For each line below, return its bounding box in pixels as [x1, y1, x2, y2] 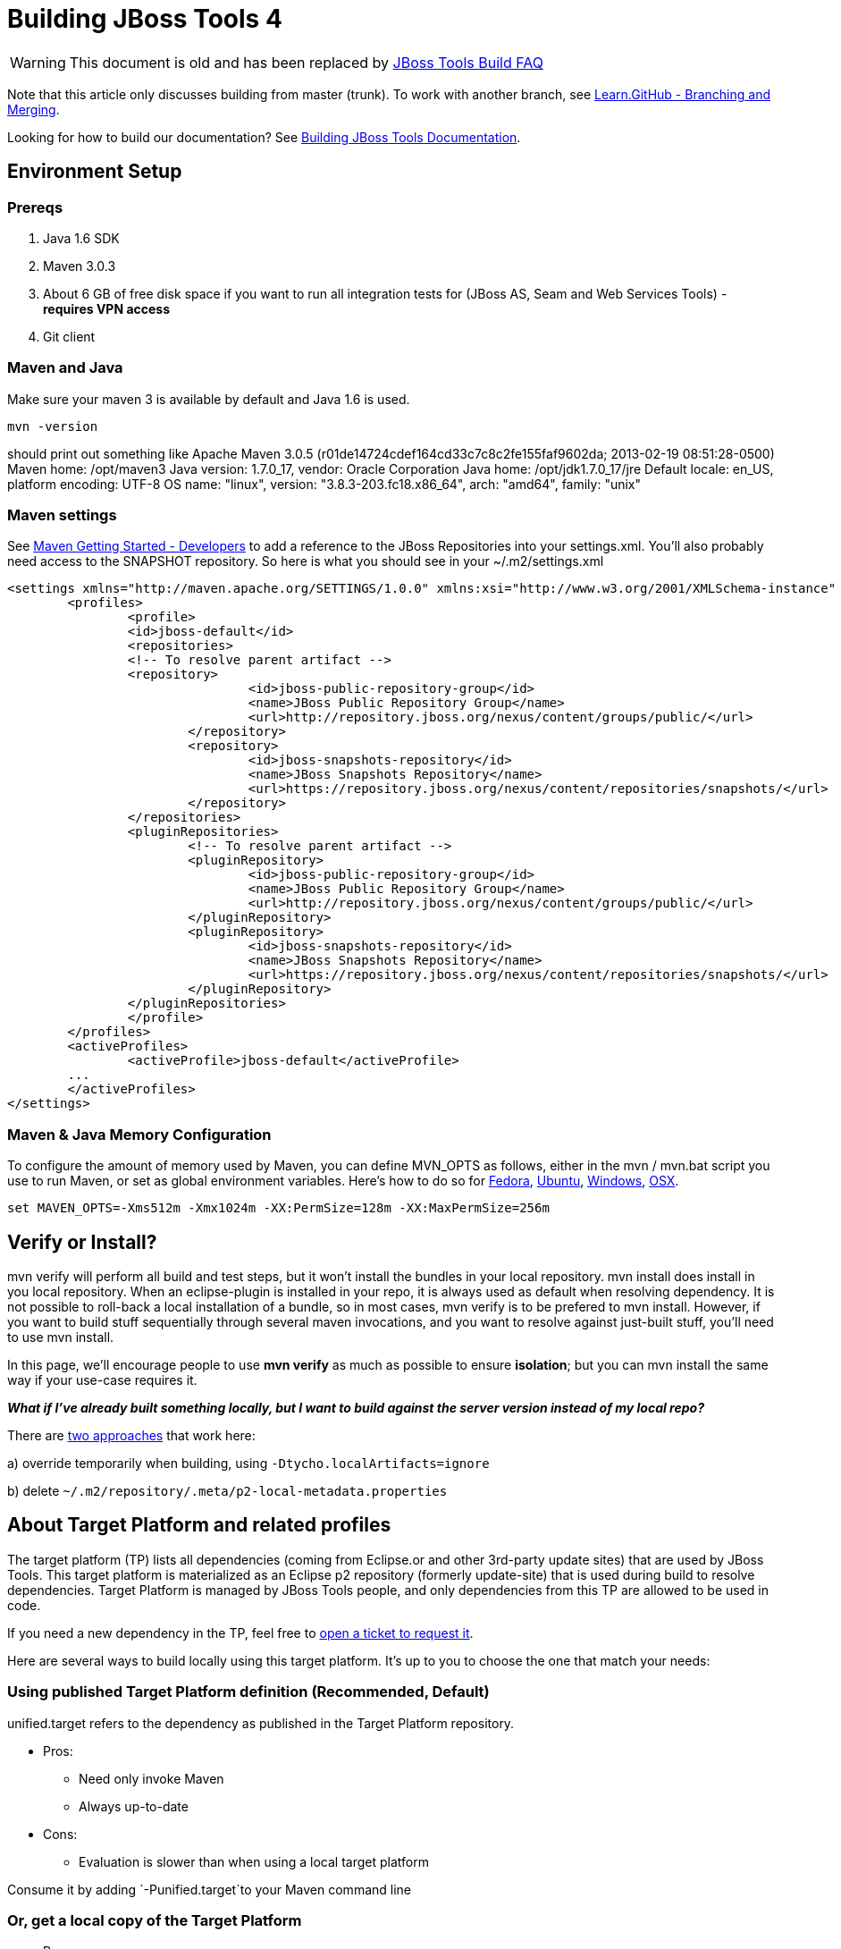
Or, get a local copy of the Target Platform [7, 1911, 302, 1930]
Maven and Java [7, 359, 123, 377]
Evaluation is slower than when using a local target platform [79, 1853, 429, 1869]
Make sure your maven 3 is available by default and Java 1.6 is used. [7, 391, 410, 407]
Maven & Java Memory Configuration [7, 1125, 272, 1143]
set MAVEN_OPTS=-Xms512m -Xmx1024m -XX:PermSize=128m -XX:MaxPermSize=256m [7, 1201, 550, 1216]
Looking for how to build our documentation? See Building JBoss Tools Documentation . [7, 129, 521, 145]
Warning [10, 53, 66, 72]
